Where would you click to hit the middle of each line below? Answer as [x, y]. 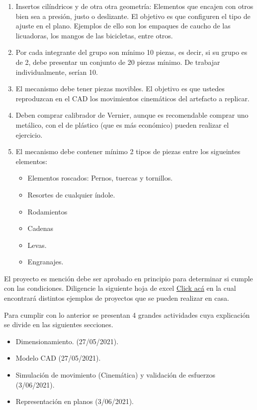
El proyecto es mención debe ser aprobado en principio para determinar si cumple [128, 278]
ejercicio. [29, 134]
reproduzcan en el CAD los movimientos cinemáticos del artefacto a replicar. [132, 98]
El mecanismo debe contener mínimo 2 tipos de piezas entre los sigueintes [128, 151]
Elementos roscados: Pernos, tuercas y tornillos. [100, 178]
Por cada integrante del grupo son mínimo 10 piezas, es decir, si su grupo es [131, 52]
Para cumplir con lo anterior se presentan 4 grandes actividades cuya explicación [127, 314]
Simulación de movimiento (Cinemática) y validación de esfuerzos [115, 375]
